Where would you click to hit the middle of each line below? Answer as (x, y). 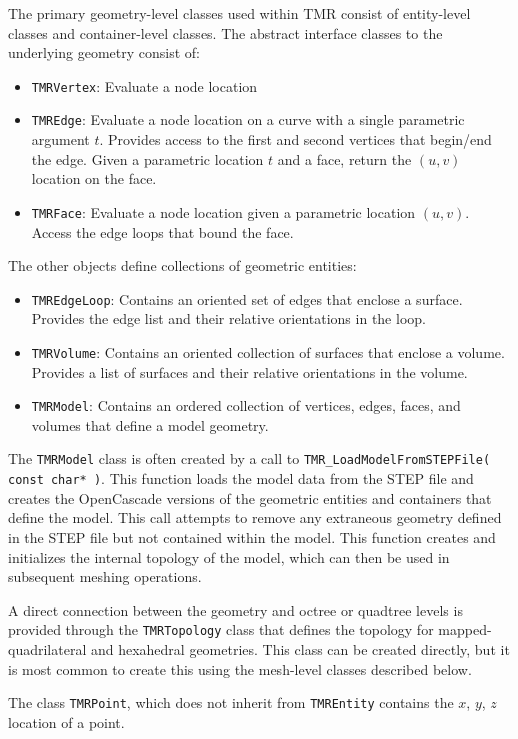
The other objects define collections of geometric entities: (182, 265)
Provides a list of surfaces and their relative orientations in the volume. (249, 371)
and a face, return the (344, 158)
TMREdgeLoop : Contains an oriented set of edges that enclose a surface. (247, 298)
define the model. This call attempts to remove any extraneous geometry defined (255, 517)
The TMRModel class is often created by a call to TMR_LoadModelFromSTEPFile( (249, 458)
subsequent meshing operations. (105, 576)
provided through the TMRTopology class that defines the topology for (221, 629)
